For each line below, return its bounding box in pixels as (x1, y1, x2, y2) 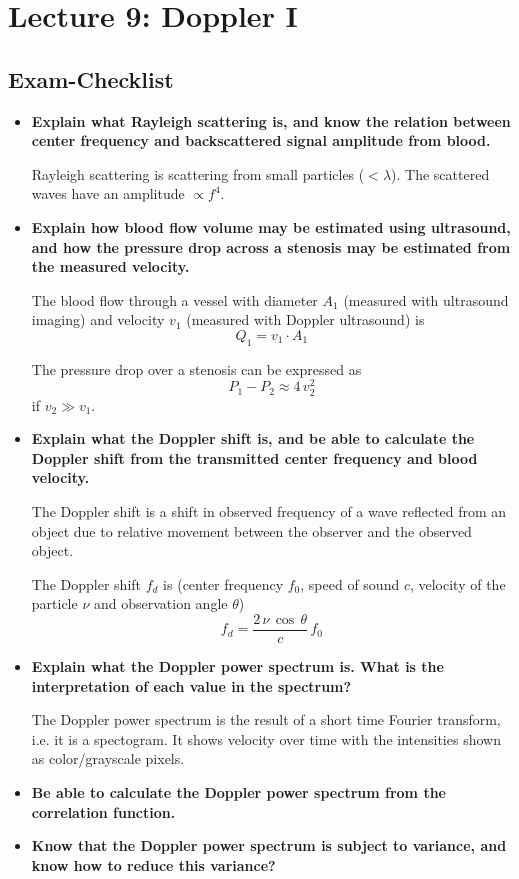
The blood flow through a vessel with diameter (31, 289, 318, 310)
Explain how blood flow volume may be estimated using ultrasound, (31, 216, 511, 237)
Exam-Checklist (8, 63, 174, 94)
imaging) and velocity (31, 309, 165, 330)
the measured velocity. (31, 256, 190, 277)
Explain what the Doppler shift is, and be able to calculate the (31, 428, 475, 449)
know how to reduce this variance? (31, 854, 276, 875)
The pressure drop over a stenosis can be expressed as (31, 358, 362, 379)
